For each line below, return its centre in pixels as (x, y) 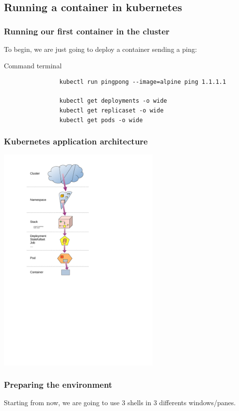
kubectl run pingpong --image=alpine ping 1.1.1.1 (143, 82)
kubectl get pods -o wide (101, 120)
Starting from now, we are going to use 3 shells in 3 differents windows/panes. (120, 402)
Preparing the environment (58, 384)
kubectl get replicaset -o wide (112, 110)
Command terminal (33, 65)
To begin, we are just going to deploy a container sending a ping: (101, 49)
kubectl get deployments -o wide (113, 101)
